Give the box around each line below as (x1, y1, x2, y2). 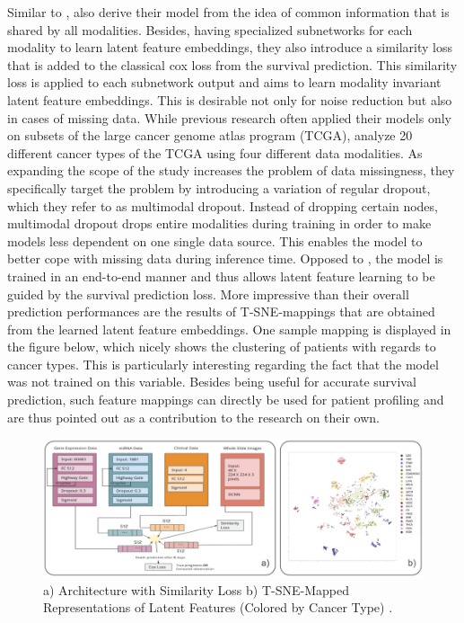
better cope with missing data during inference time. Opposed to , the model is (7, 249, 443, 268)
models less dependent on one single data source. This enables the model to (7, 231, 423, 250)
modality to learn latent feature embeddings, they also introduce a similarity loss (7, 38, 452, 57)
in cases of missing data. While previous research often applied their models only (7, 108, 451, 127)
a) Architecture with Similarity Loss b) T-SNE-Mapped (43, 580, 349, 599)
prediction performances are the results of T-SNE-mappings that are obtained (7, 302, 435, 321)
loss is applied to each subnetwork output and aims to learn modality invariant (7, 73, 442, 92)
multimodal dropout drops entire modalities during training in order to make (7, 214, 432, 233)
